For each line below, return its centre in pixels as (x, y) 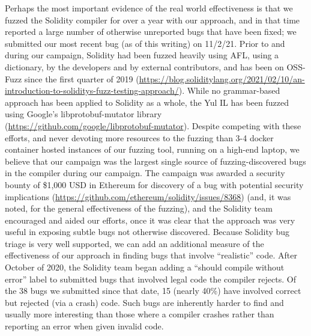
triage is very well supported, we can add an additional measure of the (134, 243)
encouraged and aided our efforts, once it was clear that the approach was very (150, 220)
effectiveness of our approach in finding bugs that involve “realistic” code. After (151, 255)
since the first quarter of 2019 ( (82, 78)
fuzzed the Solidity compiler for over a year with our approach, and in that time (152, 20)
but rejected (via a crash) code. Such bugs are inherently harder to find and (144, 302)
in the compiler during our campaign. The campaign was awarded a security (145, 173)
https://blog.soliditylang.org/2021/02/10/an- (222, 78)
